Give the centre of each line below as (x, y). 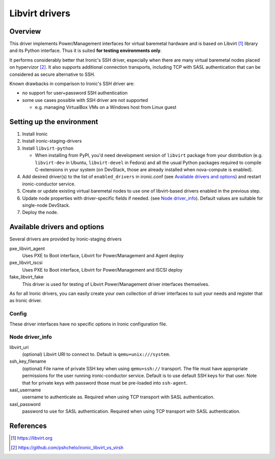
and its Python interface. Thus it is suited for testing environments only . (86, 50)
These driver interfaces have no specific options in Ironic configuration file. (88, 324)
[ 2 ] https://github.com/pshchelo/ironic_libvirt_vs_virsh (67, 447)
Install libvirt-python (48, 148)
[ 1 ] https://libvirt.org (32, 438)
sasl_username (25, 390)
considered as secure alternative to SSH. (52, 74)
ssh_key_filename (28, 361)
